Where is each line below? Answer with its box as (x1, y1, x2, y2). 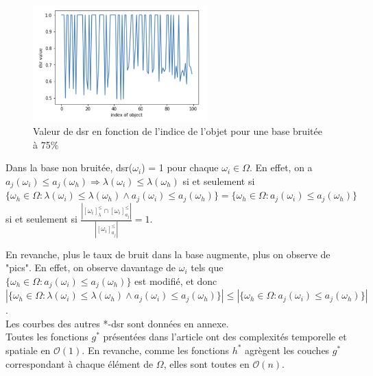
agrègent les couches (245, 342, 330, 357)
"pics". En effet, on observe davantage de (5, 260, 176, 275)
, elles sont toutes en (163, 356, 250, 371)
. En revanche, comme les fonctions (82, 342, 229, 357)
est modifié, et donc (134, 273, 217, 288)
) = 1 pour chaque (141, 160, 219, 175)
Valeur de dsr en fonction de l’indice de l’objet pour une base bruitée (33, 124, 322, 138)
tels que (191, 260, 224, 275)
